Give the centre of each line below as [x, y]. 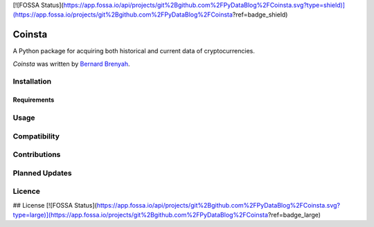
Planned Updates [42, 173]
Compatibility [36, 136]
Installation [32, 82]
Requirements [34, 100]
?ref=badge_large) [294, 215]
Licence [27, 192]
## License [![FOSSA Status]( [55, 205]
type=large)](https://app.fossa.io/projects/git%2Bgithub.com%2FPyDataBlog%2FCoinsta [141, 215]
